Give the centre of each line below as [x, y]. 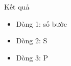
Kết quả [17, 7]
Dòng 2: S [32, 41]
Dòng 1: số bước [41, 23]
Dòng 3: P [32, 57]
